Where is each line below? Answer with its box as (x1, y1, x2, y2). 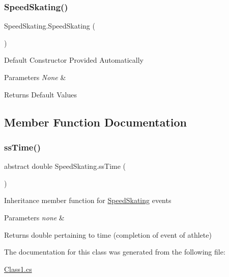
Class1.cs (4, 263, 32, 274)
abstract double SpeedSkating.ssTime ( (4, 161, 126, 171)
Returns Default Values (4, 89, 77, 99)
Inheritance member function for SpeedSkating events (4, 195, 171, 206)
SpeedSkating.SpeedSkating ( (4, 20, 95, 31)
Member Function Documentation (4, 114, 187, 130)
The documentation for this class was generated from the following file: (4, 246, 225, 257)
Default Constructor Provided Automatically (4, 55, 144, 65)
